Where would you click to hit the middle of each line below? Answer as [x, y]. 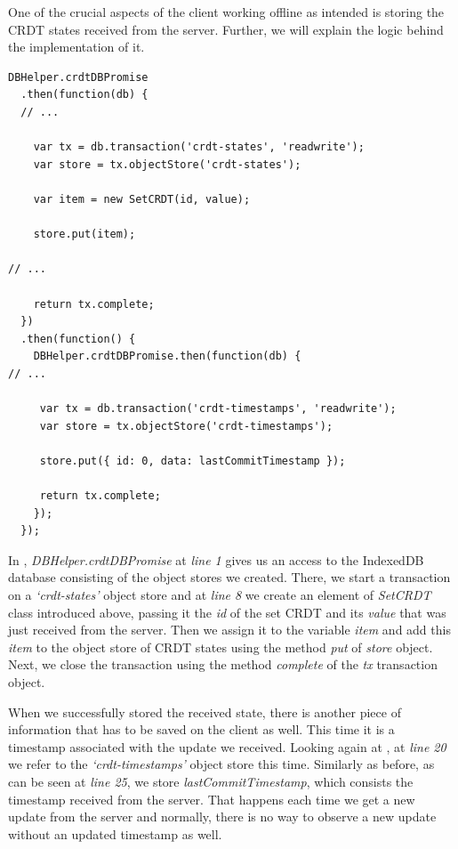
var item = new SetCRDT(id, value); [142, 199]
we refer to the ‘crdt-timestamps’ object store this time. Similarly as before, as [221, 764]
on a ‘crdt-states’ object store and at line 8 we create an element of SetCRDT [220, 594]
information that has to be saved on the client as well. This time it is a [201, 729]
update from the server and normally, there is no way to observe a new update [222, 817]
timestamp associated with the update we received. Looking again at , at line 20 [227, 746]
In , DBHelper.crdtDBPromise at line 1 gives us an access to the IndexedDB [216, 559]
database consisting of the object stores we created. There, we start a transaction [229, 577]
